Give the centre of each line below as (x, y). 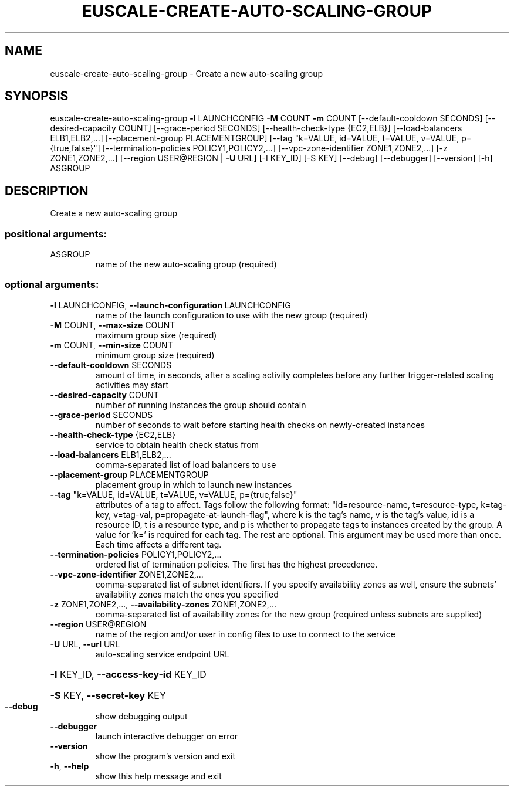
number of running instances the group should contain (201, 405)
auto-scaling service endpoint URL (163, 654)
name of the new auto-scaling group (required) (186, 264)
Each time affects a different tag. (158, 544)
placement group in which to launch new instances (194, 484)
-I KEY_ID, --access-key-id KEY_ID (128, 674)
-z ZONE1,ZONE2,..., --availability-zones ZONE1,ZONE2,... (163, 604)
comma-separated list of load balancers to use (186, 464)
